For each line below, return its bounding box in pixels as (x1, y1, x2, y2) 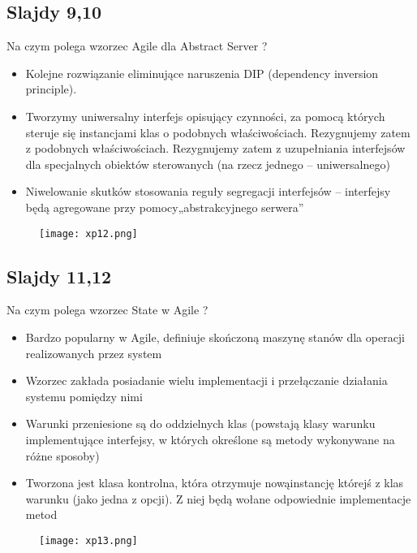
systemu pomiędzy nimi (25, 387, 143, 404)
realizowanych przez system (25, 344, 162, 361)
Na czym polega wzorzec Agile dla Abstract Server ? (6, 37, 268, 54)
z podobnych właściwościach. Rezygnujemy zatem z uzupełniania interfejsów (25, 140, 406, 157)
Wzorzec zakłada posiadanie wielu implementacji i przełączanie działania (25, 372, 388, 389)
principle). (25, 80, 77, 97)
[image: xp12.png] (39, 227, 138, 240)
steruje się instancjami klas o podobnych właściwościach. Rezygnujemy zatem (25, 123, 411, 140)
